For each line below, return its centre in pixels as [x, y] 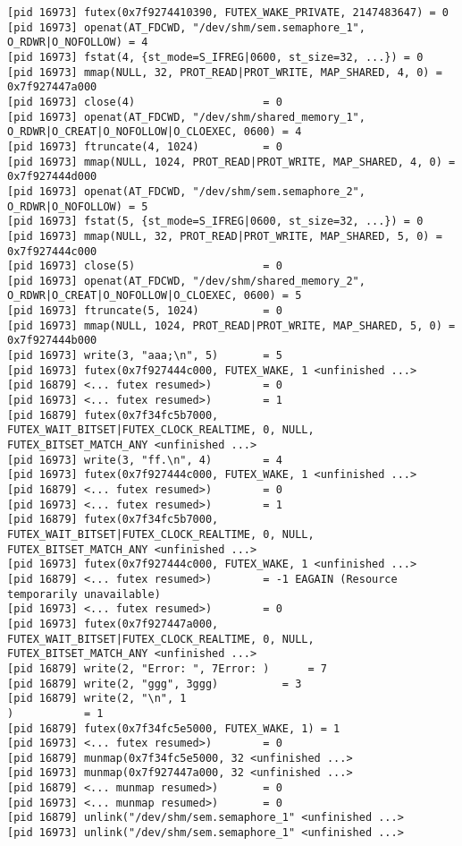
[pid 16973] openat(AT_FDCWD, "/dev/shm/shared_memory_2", [186, 281]
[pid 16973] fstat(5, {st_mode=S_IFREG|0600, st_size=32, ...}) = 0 [215, 222]
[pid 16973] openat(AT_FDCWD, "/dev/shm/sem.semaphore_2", [186, 191]
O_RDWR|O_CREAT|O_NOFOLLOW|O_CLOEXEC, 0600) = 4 [155, 132]
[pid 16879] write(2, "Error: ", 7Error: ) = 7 [167, 668]
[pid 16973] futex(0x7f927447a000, [113, 624]
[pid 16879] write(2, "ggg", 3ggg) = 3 [155, 684]
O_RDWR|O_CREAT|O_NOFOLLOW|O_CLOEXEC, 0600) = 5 [155, 296]
